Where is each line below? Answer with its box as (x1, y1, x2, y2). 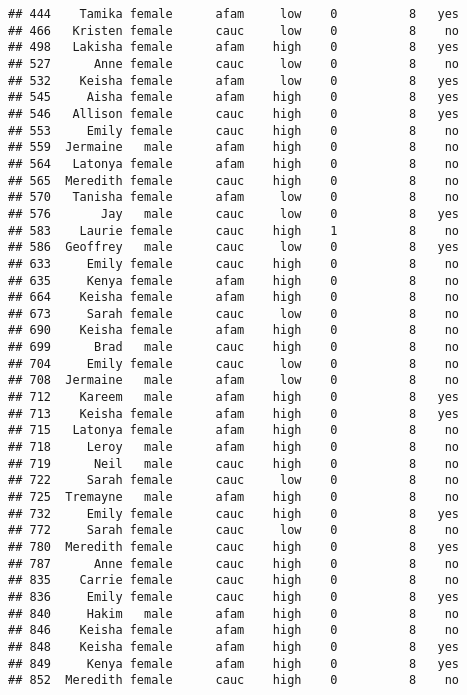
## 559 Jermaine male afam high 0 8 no (8, 140, 460, 155)
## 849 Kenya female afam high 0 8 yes (8, 656, 460, 671)
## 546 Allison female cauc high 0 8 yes (8, 106, 460, 121)
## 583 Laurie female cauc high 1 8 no (8, 223, 460, 238)
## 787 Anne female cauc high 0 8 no (8, 556, 460, 571)
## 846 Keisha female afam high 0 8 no (8, 623, 460, 638)
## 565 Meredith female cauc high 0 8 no (8, 173, 460, 188)
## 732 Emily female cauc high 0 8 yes (8, 506, 460, 521)
